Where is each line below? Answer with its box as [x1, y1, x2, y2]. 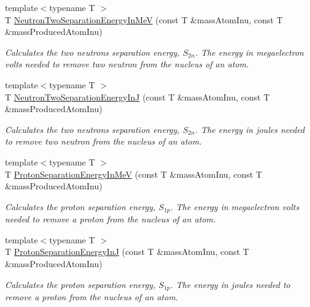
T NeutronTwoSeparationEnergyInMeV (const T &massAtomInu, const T [5, 13, 283, 26]
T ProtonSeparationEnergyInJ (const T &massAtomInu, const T [5, 245, 249, 258]
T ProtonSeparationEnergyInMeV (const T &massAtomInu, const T [5, 167, 262, 180]
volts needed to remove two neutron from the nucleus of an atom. [5, 58, 249, 70]
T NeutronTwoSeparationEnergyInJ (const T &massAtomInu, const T [5, 90, 270, 103]
